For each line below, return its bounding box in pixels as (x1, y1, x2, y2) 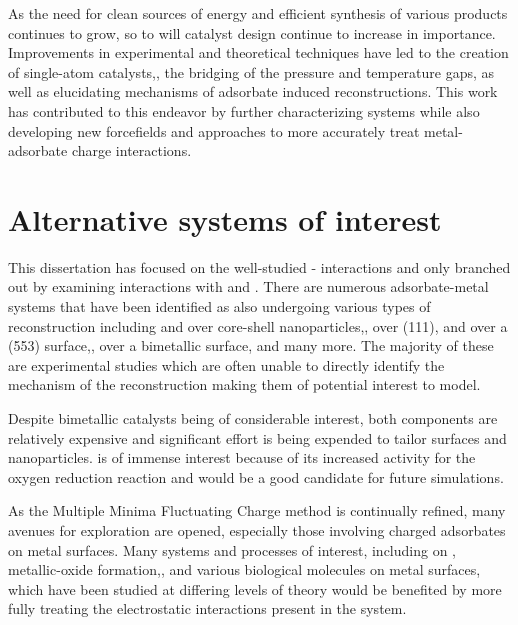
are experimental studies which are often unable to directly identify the (8, 354, 445, 375)
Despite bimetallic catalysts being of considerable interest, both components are (8, 408, 498, 429)
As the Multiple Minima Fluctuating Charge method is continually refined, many (8, 500, 506, 521)
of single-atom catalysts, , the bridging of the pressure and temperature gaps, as (8, 61, 495, 82)
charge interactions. (71, 140, 192, 161)
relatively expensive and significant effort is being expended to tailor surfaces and (8, 427, 507, 448)
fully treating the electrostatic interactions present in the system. (8, 598, 407, 619)
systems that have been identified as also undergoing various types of (8, 296, 431, 317)
